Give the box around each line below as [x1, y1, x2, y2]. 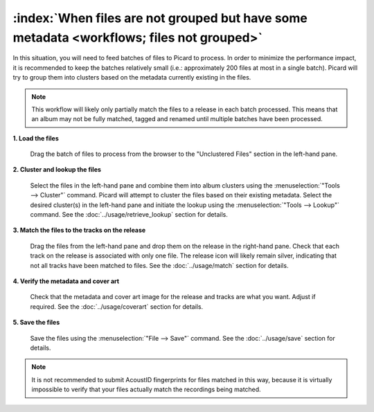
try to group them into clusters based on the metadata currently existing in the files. [12, 73, 251, 82]
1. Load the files [12, 134, 59, 142]
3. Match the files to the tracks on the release [12, 226, 146, 235]
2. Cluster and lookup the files [12, 165, 102, 174]
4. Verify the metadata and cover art [12, 277, 120, 285]
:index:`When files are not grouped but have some [12, 10, 308, 26]
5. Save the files [12, 319, 60, 327]
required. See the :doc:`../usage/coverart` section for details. [30, 302, 204, 311]
